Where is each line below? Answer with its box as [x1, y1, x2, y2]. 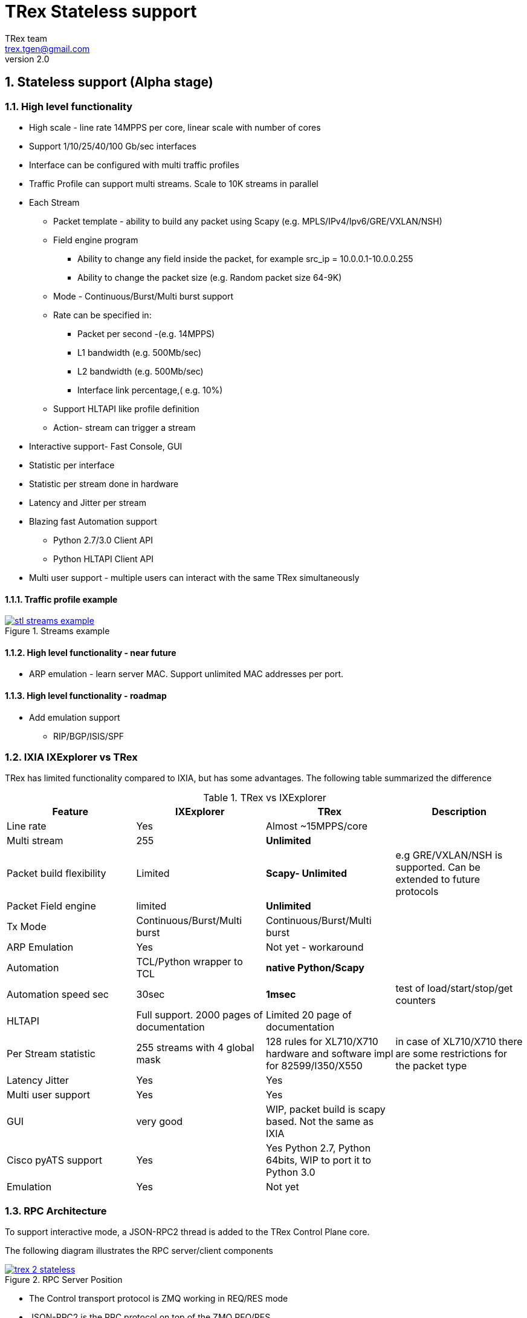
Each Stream [29, 197, 80, 208]
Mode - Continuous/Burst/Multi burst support [53, 290, 234, 301]
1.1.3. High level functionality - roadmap [5, 690, 167, 701]
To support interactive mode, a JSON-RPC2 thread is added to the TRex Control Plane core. [5, 1227, 370, 1238]
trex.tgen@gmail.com [5, 43, 90, 54]
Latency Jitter [7, 1074, 69, 1087]
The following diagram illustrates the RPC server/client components [5, 1245, 273, 1256]
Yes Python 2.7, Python [266, 1142, 371, 1155]
